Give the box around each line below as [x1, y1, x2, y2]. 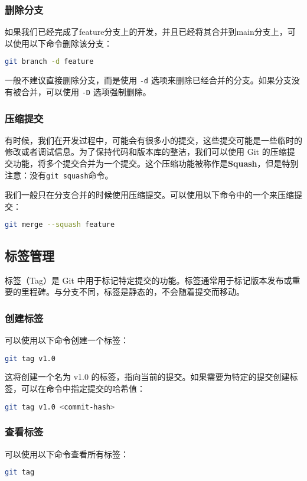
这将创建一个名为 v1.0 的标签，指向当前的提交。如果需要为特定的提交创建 [5, 370, 290, 383]
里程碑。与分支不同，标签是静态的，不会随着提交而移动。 [21, 285, 244, 298]
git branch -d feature [5, 57, 94, 66]
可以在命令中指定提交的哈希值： [21, 382, 145, 394]
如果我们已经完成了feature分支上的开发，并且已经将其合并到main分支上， [5, 25, 288, 38]
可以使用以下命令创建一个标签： [5, 333, 129, 346]
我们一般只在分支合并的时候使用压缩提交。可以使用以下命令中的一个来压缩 [5, 188, 294, 201]
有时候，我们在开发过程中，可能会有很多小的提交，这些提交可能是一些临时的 [5, 134, 302, 146]
